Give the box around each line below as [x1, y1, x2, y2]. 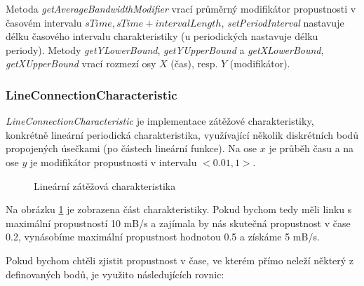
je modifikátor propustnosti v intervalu [29, 154, 197, 169]
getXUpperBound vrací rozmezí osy [6, 56, 156, 71]
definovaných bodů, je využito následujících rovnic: [6, 266, 224, 281]
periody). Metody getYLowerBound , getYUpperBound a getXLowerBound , [6, 42, 324, 57]
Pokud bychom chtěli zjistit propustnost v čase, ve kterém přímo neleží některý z [6, 252, 354, 267]
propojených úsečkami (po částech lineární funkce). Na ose [6, 141, 257, 156]
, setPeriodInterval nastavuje [221, 15, 344, 29]
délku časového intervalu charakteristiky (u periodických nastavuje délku [6, 29, 318, 43]
